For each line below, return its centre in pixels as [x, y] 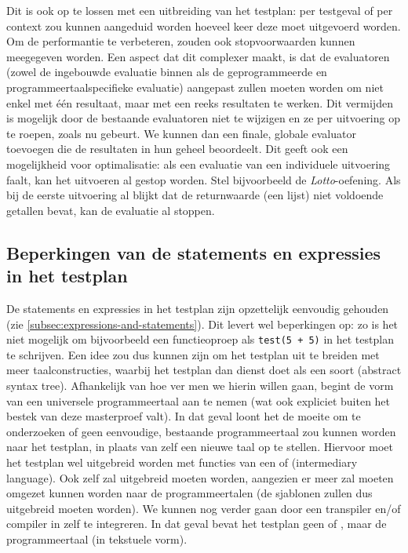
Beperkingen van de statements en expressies [194, 252]
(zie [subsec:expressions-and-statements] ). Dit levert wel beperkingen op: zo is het [202, 324]
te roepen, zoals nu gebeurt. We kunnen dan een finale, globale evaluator [181, 133]
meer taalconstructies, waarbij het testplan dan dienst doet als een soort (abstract [204, 370]
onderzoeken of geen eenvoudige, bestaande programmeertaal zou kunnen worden [201, 431]
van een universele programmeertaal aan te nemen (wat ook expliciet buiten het [199, 400]
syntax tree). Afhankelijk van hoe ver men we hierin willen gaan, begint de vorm [200, 385]
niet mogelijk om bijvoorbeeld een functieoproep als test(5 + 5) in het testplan [200, 339]
